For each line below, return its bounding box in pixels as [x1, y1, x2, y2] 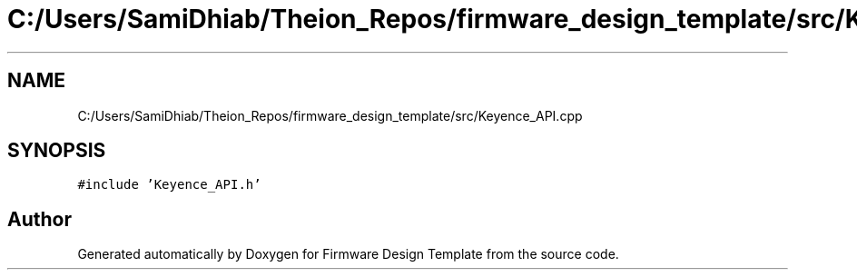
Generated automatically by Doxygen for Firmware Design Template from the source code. [77, 246, 619, 262]
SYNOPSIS [7, 139, 106, 163]
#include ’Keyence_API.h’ [77, 177, 261, 193]
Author [7, 207, 72, 231]
